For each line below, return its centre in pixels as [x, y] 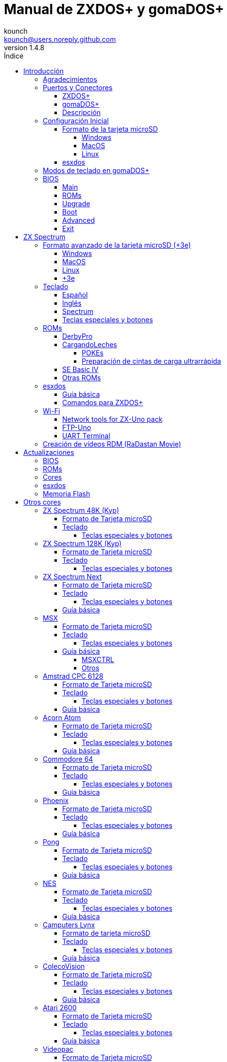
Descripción [82, 112]
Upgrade [76, 203]
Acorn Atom [62, 717]
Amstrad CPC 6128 [73, 676]
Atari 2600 [60, 1007]
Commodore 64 [68, 759]
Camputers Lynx [69, 924]
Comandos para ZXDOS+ [103, 402]
